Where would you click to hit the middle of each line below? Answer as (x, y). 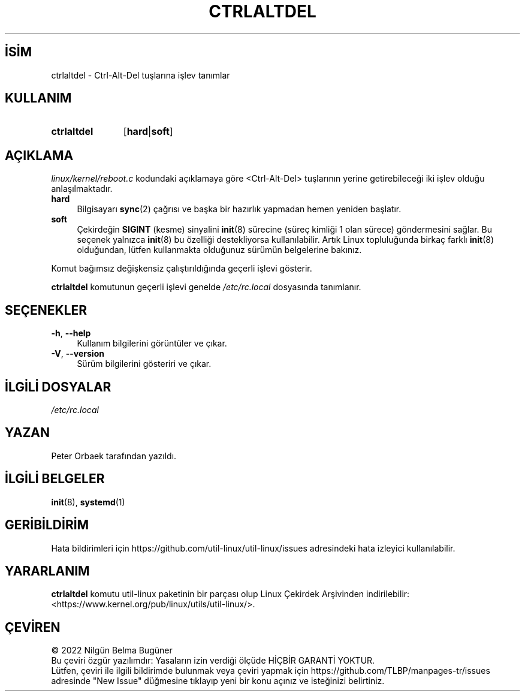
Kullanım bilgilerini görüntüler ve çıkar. (152, 344)
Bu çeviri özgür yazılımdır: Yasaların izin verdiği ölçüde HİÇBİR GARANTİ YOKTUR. (213, 661)
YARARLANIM (47, 571)
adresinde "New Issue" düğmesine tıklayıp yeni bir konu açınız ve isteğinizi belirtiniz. (218, 681)
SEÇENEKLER (46, 310)
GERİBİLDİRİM (47, 525)
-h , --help (71, 333)
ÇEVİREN (33, 627)
